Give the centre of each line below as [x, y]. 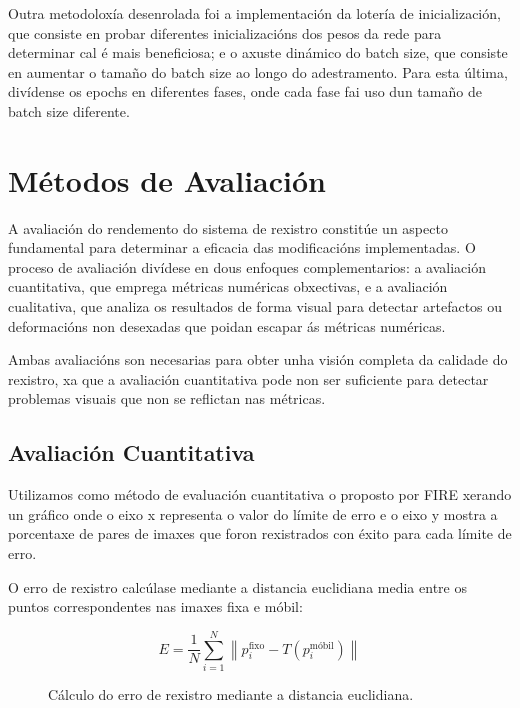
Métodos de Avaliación [167, 179]
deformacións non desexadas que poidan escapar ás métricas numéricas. [227, 325]
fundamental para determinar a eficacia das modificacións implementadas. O [242, 247]
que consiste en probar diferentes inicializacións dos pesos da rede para [225, 32]
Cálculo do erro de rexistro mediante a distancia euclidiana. [231, 693]
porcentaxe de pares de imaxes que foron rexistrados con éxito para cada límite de [260, 533]
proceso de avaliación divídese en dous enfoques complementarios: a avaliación [247, 266]
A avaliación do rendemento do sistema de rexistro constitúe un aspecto [228, 227]
